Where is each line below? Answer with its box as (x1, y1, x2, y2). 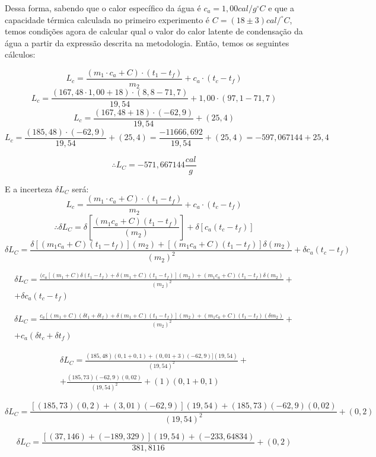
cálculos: (5, 48, 36, 61)
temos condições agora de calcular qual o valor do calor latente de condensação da (5, 25, 303, 37)
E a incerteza (5, 182, 53, 195)
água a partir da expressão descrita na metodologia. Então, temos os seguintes (5, 36, 289, 49)
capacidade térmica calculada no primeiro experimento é (5, 13, 210, 26)
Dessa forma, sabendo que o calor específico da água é (5, 2, 201, 14)
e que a (268, 2, 295, 14)
